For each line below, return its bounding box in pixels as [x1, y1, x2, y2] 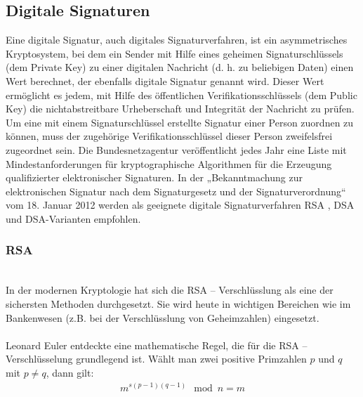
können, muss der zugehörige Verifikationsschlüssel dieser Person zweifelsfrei [6, 129, 333, 143]
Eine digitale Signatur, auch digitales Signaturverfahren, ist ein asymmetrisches [6, 32, 348, 47]
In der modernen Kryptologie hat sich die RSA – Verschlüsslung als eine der [6, 282, 334, 297]
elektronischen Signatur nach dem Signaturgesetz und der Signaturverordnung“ [6, 183, 346, 198]
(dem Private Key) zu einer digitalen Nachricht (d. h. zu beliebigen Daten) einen [6, 60, 354, 74]
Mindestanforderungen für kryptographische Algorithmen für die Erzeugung [6, 156, 332, 171]
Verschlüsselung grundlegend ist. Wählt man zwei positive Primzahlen [6, 351, 307, 366]
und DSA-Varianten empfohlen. [6, 211, 141, 226]
